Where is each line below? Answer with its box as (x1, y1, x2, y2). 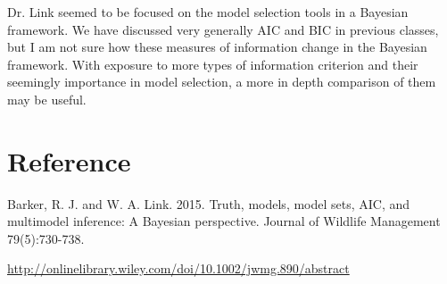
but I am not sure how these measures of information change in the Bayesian (7, 38, 427, 56)
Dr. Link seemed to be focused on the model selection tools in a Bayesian (7, 3, 409, 21)
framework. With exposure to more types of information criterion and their (7, 54, 418, 73)
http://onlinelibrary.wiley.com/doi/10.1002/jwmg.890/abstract (7, 259, 350, 278)
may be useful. (7, 89, 87, 108)
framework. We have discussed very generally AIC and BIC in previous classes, (7, 20, 439, 38)
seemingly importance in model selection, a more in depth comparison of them (7, 72, 436, 91)
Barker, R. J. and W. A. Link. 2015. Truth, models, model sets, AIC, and (7, 194, 410, 213)
